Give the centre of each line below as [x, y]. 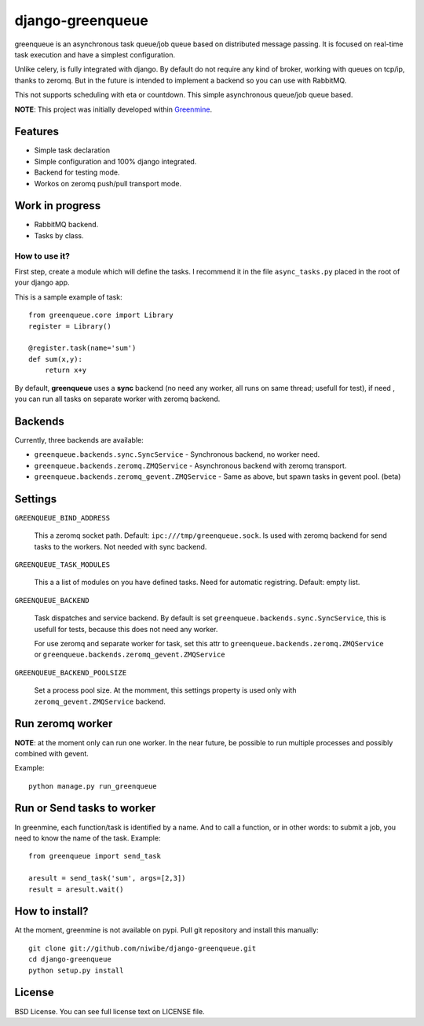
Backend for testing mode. [77, 172]
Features [37, 132]
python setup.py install [76, 970]
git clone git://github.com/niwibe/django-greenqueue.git [143, 948]
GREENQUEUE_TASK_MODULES [62, 565]
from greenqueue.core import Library [101, 315]
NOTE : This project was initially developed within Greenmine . [113, 109]
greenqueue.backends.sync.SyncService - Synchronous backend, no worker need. [177, 454]
